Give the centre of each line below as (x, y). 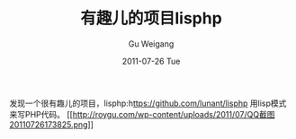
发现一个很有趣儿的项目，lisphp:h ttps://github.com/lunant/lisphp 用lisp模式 (148, 103)
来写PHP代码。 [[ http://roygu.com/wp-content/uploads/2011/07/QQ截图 (142, 114)
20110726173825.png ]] (52, 124)
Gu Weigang (151, 43)
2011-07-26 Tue (151, 61)
